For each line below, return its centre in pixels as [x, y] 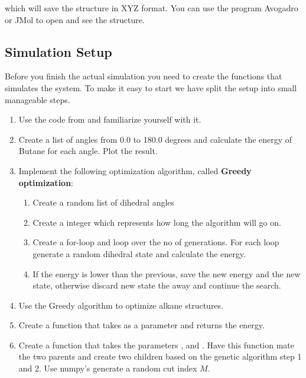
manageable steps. [38, 99]
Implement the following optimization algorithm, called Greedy [135, 170]
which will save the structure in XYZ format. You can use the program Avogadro [152, 8]
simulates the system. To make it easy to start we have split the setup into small [151, 87]
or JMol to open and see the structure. [75, 19]
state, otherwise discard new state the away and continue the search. [157, 285]
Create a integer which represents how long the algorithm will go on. [157, 222]
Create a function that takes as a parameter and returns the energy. [141, 325]
